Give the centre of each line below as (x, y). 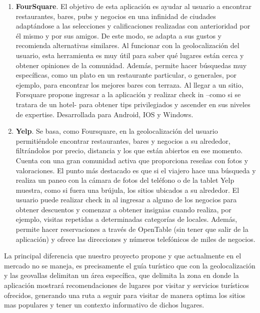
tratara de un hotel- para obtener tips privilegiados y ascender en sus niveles (133, 104)
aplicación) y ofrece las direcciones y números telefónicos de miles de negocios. (135, 239)
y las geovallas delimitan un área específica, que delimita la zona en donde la (121, 275)
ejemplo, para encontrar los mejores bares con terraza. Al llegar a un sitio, (129, 84)
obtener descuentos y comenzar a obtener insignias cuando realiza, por (123, 209)
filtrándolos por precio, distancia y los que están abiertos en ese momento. (129, 150)
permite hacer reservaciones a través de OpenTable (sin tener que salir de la (132, 229)
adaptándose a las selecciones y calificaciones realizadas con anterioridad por (133, 26)
